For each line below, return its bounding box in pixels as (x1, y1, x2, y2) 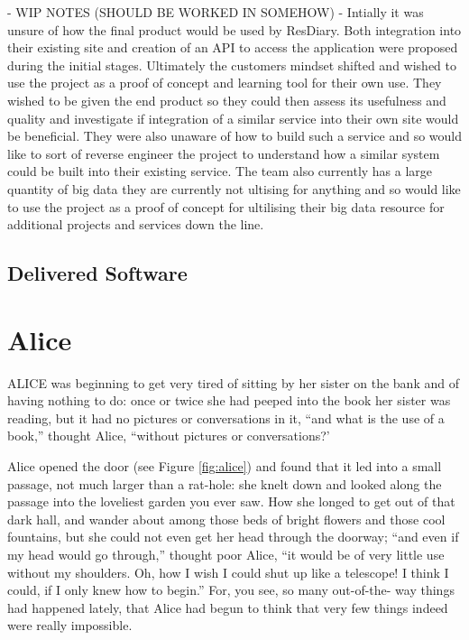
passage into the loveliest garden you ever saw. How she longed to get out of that (7, 492, 455, 511)
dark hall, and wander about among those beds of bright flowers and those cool (7, 509, 446, 528)
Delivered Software (7, 259, 188, 287)
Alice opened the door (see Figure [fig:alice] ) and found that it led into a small (7, 457, 442, 475)
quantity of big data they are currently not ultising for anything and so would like (7, 179, 461, 198)
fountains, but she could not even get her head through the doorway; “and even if (7, 527, 459, 546)
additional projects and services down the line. (7, 215, 264, 234)
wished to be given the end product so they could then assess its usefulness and (7, 90, 446, 109)
